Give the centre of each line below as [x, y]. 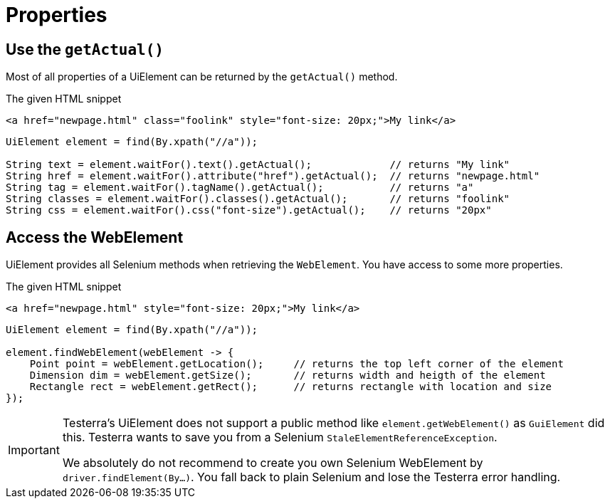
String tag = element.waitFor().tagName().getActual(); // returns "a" [240, 188]
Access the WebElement [95, 237]
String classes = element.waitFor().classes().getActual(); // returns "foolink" [258, 199]
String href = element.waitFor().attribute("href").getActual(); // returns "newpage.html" [273, 176]
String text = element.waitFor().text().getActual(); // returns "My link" [258, 165]
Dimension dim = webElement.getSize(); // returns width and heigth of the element [288, 376]
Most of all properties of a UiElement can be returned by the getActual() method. [202, 77]
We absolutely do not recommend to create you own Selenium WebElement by [273, 463]
